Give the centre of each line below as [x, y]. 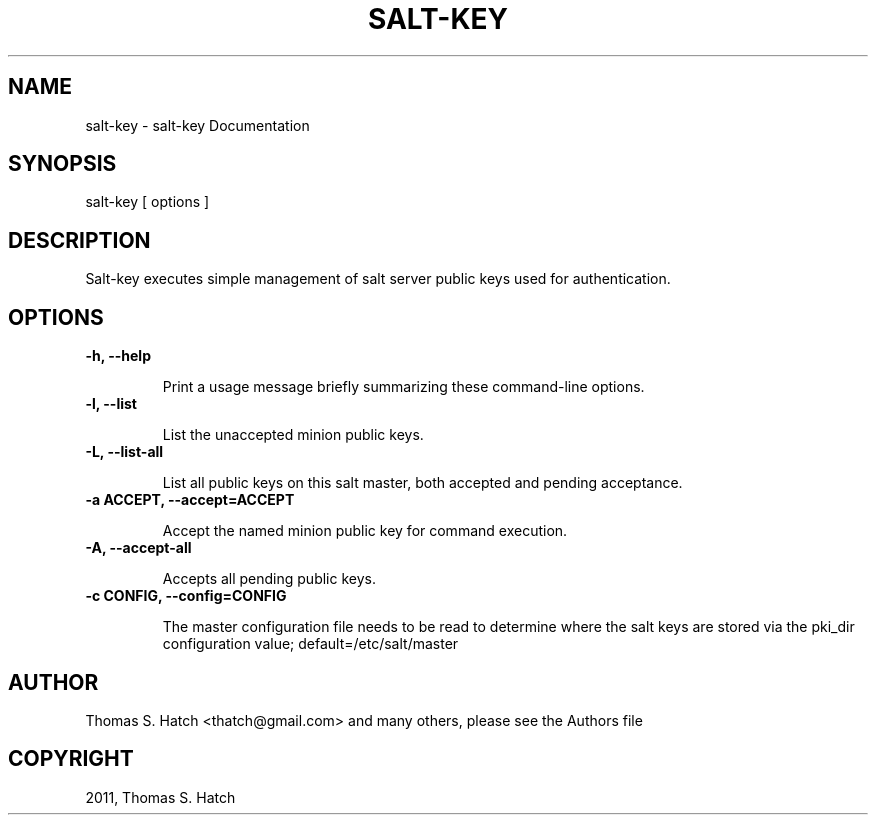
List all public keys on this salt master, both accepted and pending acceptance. [422, 483]
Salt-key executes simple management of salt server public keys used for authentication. [378, 279]
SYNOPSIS [62, 164]
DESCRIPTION [79, 240]
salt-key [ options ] [147, 202]
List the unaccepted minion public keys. [293, 435]
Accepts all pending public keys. [269, 579]
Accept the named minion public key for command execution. [365, 531]
